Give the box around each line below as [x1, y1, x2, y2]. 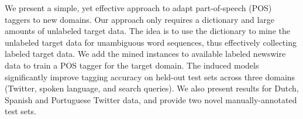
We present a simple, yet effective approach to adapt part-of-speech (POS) [5, 2, 272, 13]
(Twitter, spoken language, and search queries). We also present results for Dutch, [5, 82, 299, 94]
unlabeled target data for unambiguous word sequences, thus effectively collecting [5, 36, 297, 48]
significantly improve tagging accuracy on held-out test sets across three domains [5, 70, 295, 83]
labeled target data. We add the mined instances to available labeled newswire [5, 47, 286, 60]
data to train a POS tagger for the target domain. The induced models [5, 59, 259, 71]
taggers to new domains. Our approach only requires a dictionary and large [5, 13, 274, 25]
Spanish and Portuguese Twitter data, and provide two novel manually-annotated [5, 93, 297, 106]
